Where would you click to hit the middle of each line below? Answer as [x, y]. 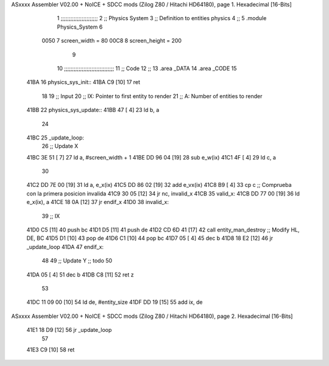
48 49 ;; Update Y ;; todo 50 [77, 261]
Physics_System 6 [80, 27]
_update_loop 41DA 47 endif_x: [65, 247]
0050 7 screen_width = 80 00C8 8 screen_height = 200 [112, 41]
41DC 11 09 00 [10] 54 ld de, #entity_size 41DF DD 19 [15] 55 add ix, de [115, 302]
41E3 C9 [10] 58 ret [51, 350]
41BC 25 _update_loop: [55, 138]
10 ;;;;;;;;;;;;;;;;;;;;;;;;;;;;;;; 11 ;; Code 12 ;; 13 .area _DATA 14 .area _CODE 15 [147, 68]
